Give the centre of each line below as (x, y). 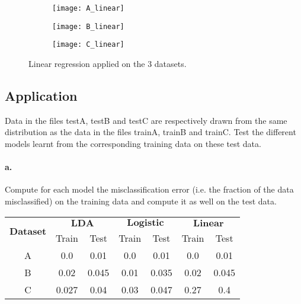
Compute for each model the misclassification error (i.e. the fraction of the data (149, 189)
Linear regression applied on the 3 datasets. (108, 63)
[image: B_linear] (88, 26)
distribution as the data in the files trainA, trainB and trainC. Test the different (150, 132)
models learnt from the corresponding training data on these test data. (133, 143)
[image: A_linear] (88, 8)
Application (41, 95)
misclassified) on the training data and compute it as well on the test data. (141, 201)
